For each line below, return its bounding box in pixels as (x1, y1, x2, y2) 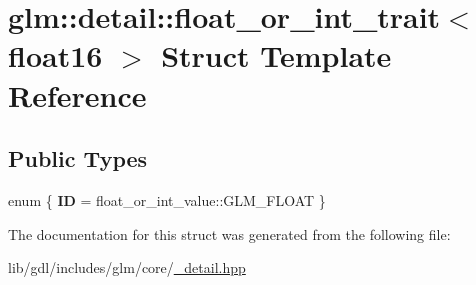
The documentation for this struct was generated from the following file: (8, 223, 451, 244)
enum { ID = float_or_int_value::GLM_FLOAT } (8, 189, 326, 210)
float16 (8, 35, 103, 76)
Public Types (8, 143, 148, 174)
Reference (8, 74, 147, 115)
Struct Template (161, 35, 392, 76)
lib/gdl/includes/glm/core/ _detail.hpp (8, 257, 246, 278)
